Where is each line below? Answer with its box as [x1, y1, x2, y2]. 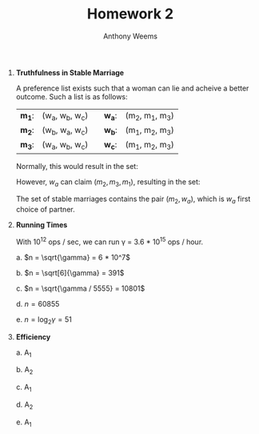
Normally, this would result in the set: [15, 161, 138, 171]
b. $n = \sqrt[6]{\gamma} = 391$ [15, 267, 125, 277]
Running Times [15, 220, 68, 230]
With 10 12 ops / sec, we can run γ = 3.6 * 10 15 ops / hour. [15, 235, 204, 247]
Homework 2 [86, 5, 174, 23]
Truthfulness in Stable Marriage [15, 67, 125, 77]
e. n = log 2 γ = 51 [15, 314, 72, 326]
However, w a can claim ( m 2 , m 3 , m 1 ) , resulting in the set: [15, 177, 201, 188]
